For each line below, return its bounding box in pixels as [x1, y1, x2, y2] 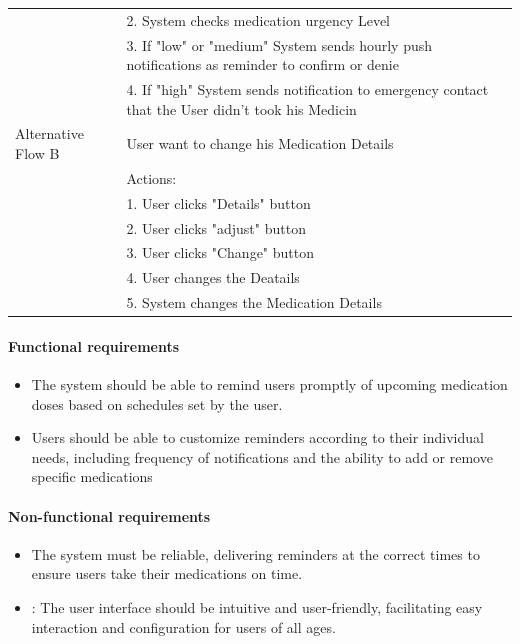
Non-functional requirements [8, 505, 211, 526]
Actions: [126, 167, 177, 188]
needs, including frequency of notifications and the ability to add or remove [31, 446, 493, 467]
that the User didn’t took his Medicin [126, 98, 357, 119]
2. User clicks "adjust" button [126, 217, 306, 238]
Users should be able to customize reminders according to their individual [31, 427, 484, 448]
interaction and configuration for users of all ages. [31, 616, 336, 637]
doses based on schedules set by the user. [31, 393, 283, 414]
